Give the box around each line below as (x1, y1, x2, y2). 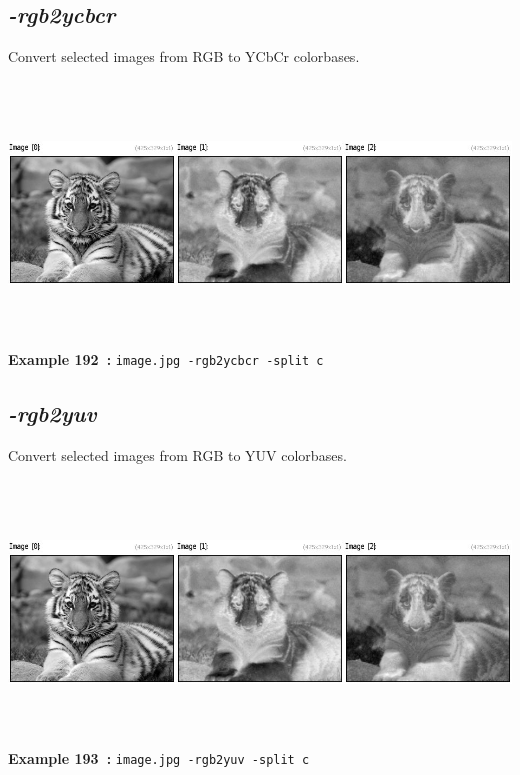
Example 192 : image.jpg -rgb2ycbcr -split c (8, 348, 324, 369)
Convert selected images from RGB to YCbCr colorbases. (8, 46, 360, 67)
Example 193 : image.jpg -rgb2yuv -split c (8, 747, 310, 768)
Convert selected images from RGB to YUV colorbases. (8, 444, 347, 465)
